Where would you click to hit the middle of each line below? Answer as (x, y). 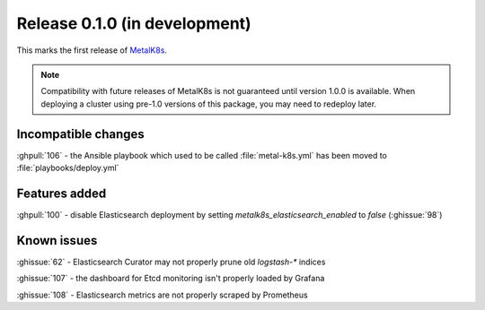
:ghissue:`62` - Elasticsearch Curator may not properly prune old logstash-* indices (171, 262)
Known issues (57, 241)
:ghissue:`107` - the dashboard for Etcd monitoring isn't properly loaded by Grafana (171, 279)
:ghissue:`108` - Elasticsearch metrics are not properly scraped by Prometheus (163, 295)
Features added (62, 193)
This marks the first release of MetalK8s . (92, 50)
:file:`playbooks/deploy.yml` (68, 168)
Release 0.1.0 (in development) (134, 23)
